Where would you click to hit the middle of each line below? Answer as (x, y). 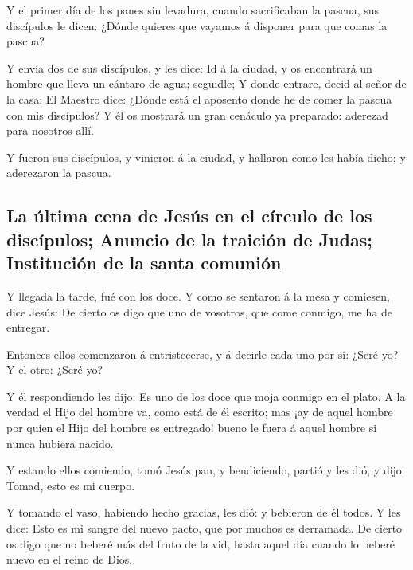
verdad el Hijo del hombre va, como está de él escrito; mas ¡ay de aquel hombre (200, 412)
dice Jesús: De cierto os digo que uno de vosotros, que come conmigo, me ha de (199, 311)
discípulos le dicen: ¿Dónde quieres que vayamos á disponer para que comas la (197, 25)
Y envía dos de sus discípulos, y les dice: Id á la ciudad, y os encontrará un (189, 67)
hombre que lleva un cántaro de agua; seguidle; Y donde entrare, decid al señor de (206, 83)
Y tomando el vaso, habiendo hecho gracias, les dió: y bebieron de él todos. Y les (204, 512)
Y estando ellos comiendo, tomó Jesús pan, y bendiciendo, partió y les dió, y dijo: (206, 470)
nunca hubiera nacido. (60, 443)
